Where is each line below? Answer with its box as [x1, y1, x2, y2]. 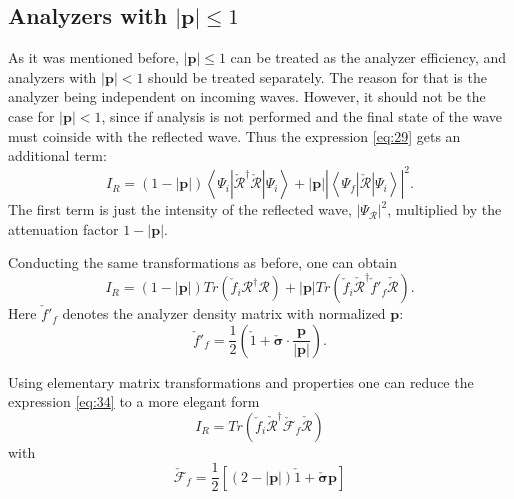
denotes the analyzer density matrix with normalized [62, 303, 386, 324]
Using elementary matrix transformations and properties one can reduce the [8, 371, 474, 392]
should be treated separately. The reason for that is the [148, 66, 487, 87]
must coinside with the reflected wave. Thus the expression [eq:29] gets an [8, 125, 461, 146]
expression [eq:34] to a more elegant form [8, 391, 260, 412]
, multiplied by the [387, 199, 502, 220]
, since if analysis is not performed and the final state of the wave [101, 105, 503, 126]
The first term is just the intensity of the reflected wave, [8, 199, 352, 220]
